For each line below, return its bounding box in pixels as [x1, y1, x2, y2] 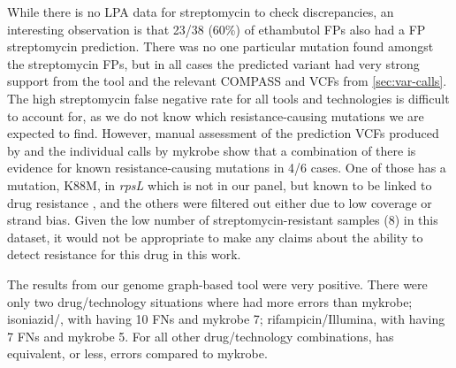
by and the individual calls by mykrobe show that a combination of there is [7, 141, 416, 159]
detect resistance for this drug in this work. [7, 245, 241, 264]
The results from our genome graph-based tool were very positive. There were [7, 274, 428, 293]
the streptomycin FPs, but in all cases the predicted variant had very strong [7, 54, 420, 73]
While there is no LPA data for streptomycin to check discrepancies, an [7, 3, 394, 20]
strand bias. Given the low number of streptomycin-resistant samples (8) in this [7, 211, 438, 229]
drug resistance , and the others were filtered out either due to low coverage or [7, 193, 432, 211]
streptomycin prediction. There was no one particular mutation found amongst [7, 37, 434, 56]
